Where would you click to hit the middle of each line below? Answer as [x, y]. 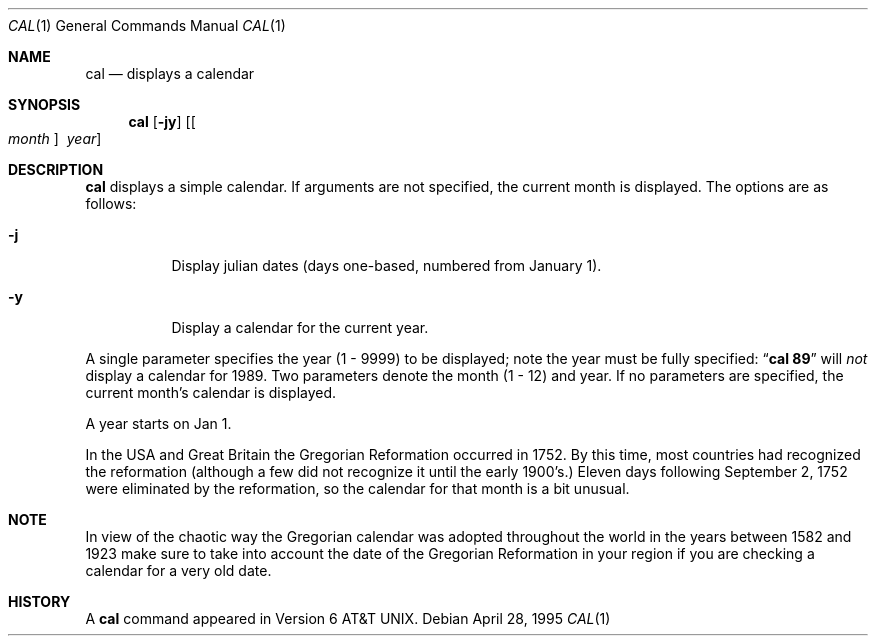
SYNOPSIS [44, 104]
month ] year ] [55, 138]
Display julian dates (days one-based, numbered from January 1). [386, 265]
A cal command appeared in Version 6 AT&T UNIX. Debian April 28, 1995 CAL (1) [348, 618]
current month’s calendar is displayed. [211, 392]
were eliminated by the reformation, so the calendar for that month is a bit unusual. [357, 488]
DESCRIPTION [56, 169]
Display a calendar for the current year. [300, 327]
